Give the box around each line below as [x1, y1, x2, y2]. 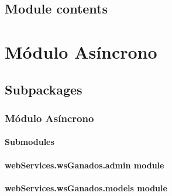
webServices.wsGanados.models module [5, 181, 167, 194]
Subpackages [5, 80, 82, 98]
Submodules [5, 136, 54, 148]
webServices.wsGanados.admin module [5, 158, 164, 171]
